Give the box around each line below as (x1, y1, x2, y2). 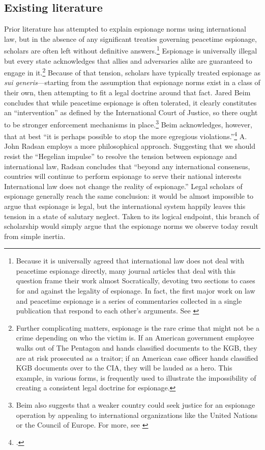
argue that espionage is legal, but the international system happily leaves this (4, 200, 246, 211)
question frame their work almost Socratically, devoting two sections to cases (16, 275, 255, 286)
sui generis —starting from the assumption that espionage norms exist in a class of (4, 77, 260, 88)
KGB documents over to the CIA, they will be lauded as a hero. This (16, 362, 232, 373)
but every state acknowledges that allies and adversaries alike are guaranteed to (4, 55, 252, 66)
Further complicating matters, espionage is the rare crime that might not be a (16, 322, 259, 333)
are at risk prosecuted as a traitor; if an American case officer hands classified (16, 352, 258, 363)
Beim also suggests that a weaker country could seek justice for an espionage (16, 400, 255, 410)
